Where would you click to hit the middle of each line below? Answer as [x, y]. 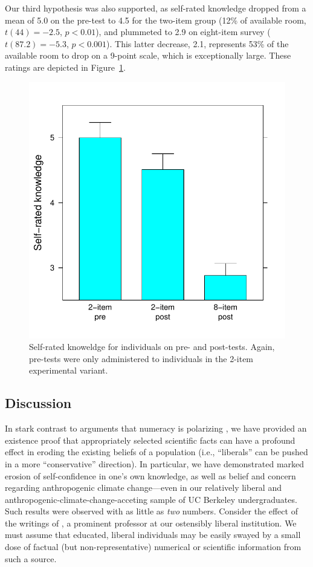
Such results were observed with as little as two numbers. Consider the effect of [151, 511]
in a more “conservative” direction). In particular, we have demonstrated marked [155, 463]
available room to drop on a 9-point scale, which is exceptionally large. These [148, 55]
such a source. [31, 558]
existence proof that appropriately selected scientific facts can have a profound [150, 440]
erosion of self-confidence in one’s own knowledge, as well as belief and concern [150, 475]
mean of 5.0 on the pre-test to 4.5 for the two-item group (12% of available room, [156, 20]
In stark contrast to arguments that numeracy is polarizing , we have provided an [156, 428]
